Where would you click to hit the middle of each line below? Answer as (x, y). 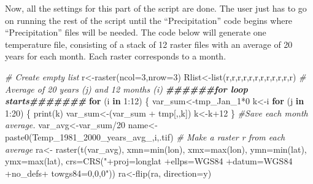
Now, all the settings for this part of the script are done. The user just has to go (156, 8)
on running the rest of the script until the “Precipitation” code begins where (149, 20)
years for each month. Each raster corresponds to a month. (116, 56)
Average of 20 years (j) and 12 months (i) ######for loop (126, 89)
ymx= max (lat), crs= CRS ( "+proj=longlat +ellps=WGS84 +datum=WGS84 (149, 161)
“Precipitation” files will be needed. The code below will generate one (136, 32)
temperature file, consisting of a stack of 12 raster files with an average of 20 (149, 44)
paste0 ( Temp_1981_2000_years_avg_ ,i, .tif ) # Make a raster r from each (145, 136)
